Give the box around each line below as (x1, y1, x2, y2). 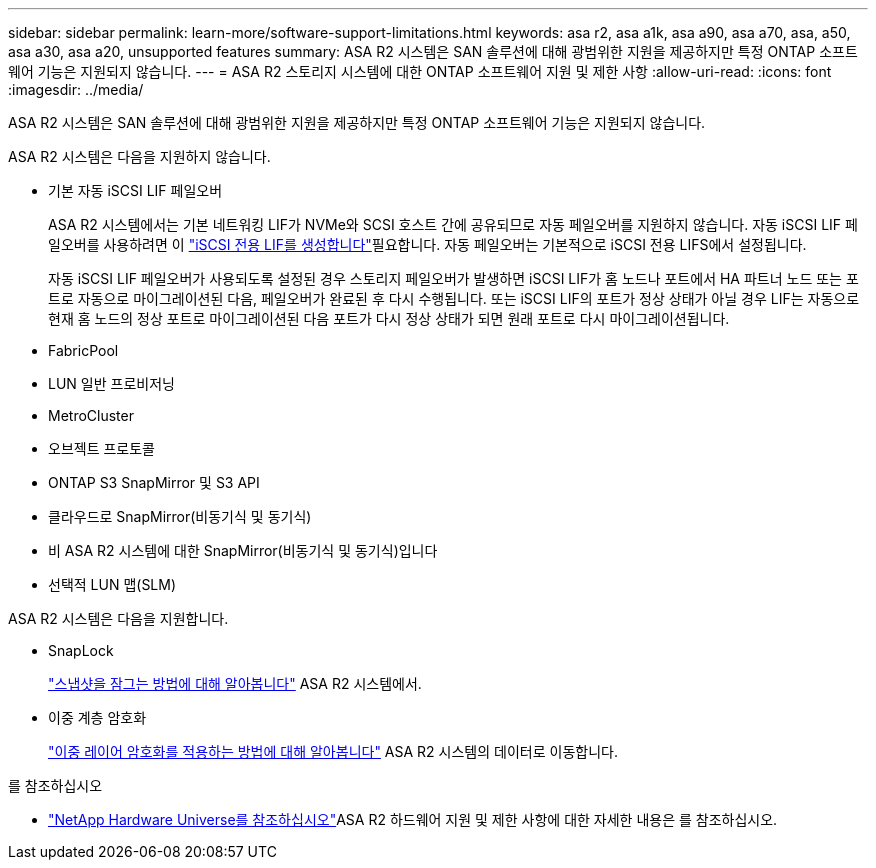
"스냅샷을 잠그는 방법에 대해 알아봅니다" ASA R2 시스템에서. (48, 675, 422, 692)
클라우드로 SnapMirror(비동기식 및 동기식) (48, 508, 312, 525)
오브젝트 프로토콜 (48, 440, 155, 457)
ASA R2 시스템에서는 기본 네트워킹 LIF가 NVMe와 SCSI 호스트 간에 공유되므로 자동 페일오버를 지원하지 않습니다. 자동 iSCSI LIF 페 (48, 216, 858, 233)
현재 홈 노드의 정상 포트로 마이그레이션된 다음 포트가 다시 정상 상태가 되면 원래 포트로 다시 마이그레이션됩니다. (48, 310, 730, 327)
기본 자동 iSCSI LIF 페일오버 (48, 182, 223, 199)
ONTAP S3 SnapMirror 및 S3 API (48, 474, 260, 491)
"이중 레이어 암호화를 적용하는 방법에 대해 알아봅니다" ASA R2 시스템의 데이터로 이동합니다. (48, 743, 618, 760)
